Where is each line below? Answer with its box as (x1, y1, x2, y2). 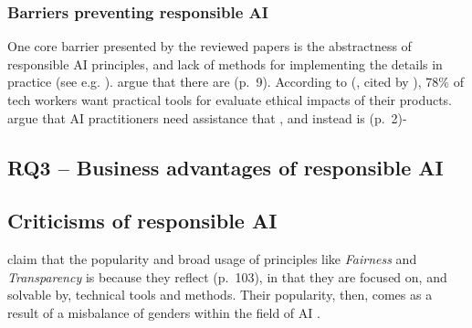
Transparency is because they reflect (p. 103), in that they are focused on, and (7, 267, 447, 286)
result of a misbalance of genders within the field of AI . (7, 302, 320, 322)
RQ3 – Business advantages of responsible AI (7, 153, 444, 181)
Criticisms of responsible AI (7, 206, 278, 235)
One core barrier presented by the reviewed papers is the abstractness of (7, 37, 412, 56)
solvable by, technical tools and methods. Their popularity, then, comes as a (7, 285, 433, 304)
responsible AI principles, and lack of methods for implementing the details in (7, 54, 443, 73)
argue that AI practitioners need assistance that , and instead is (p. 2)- (7, 108, 407, 127)
